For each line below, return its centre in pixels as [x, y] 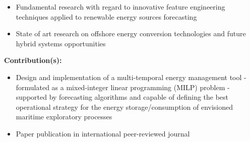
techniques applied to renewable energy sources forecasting [106, 16]
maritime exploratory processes [64, 117]
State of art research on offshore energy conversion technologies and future [131, 33]
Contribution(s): [33, 60]
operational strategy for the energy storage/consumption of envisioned [124, 106]
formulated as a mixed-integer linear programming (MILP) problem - [123, 87]
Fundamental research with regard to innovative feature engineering [120, 7]
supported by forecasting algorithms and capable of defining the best [122, 97]
